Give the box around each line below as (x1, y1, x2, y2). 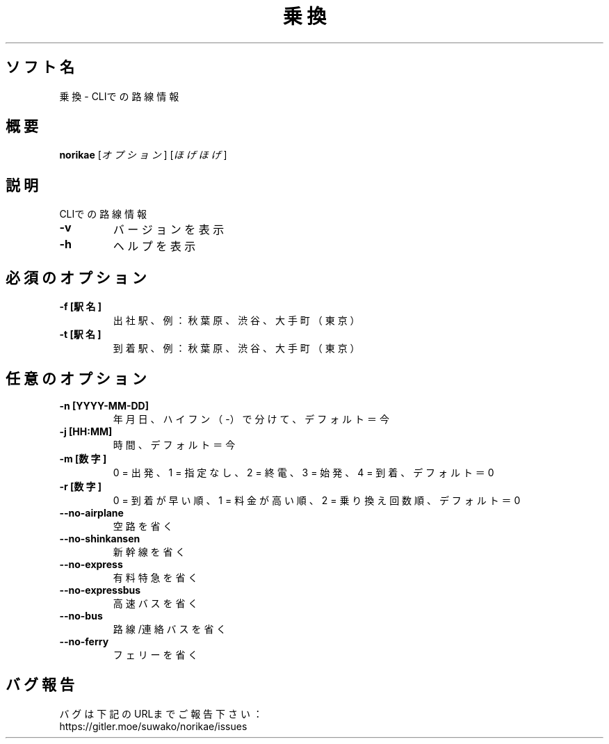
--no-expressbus (59, 583, 141, 596)
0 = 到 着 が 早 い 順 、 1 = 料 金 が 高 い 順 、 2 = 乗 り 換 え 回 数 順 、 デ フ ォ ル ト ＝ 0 (113, 494, 521, 506)
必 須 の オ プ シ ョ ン (6, 268, 147, 286)
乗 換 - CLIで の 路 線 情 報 (59, 90, 179, 102)
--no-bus (59, 609, 103, 622)
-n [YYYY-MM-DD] (59, 399, 149, 412)
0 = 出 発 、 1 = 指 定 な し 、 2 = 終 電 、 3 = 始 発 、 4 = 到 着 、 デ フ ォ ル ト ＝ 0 (113, 466, 494, 478)
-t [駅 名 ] (59, 328, 101, 341)
